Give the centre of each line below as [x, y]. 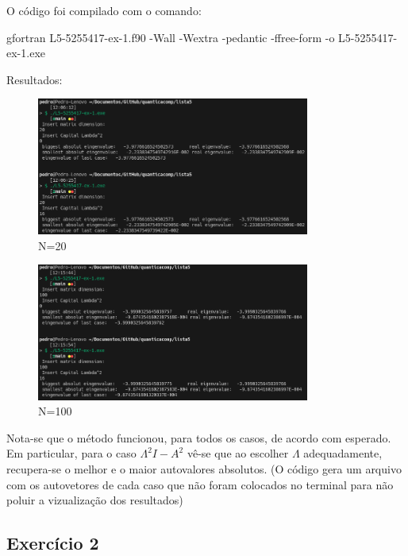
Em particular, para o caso [71, 453]
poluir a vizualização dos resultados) [95, 500]
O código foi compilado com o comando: [104, 10]
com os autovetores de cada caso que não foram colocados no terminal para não [200, 484]
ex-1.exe [26, 53]
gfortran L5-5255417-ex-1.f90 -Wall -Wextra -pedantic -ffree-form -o [171, 37]
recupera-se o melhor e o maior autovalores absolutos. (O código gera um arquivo [204, 468]
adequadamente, [343, 453]
